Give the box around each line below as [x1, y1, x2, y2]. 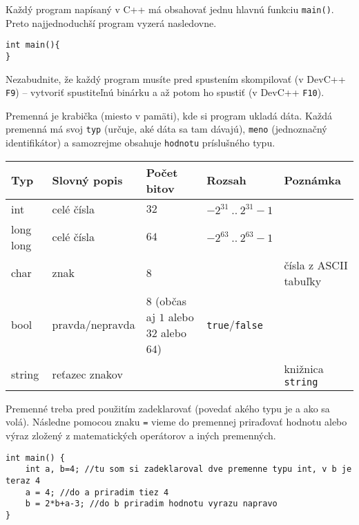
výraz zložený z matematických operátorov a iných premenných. [6, 428, 276, 442]
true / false [206, 316, 263, 333]
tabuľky [284, 272, 322, 289]
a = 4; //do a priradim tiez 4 [25, 487, 169, 497]
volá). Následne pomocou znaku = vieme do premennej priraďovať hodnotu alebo [6, 414, 347, 429]
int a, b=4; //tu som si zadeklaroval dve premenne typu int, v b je [25, 464, 352, 475]
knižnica [284, 360, 324, 376]
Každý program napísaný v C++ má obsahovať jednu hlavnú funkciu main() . [6, 2, 334, 16]
